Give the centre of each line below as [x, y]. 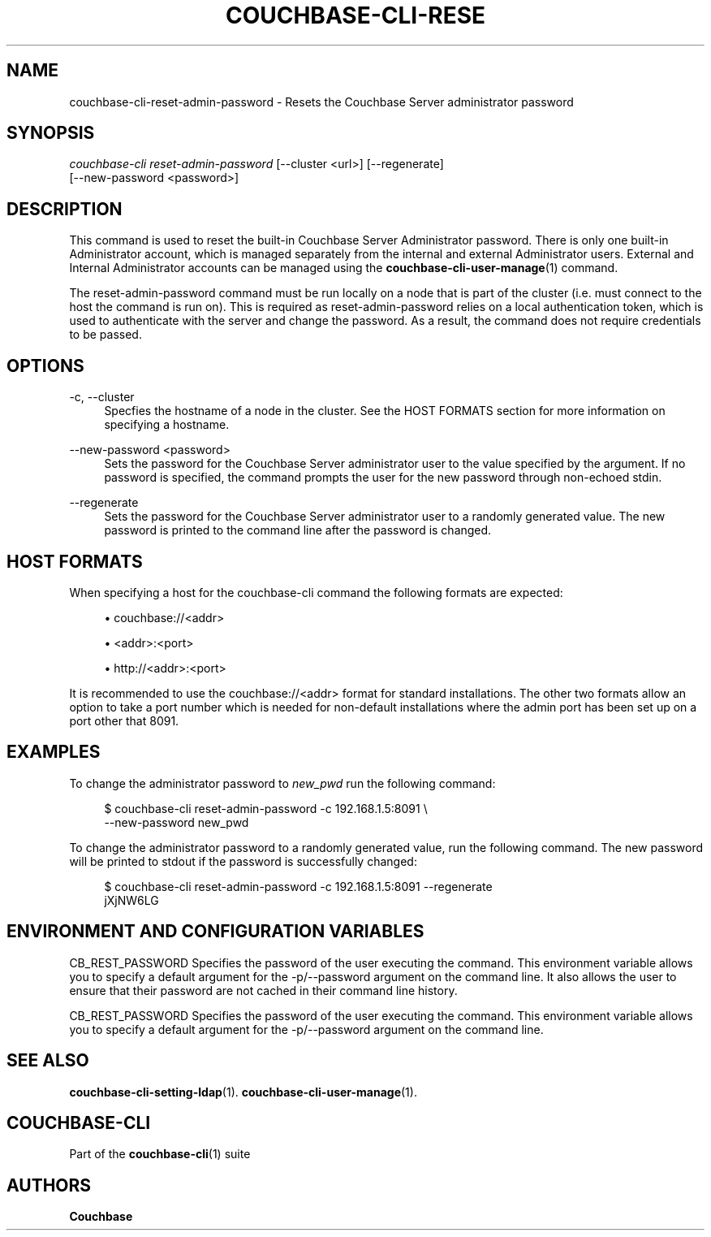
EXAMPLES [54, 752]
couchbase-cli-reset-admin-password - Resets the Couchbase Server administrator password [321, 102]
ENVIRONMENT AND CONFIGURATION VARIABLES [215, 932]
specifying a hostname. [167, 425]
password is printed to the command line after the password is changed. [298, 530]
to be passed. [106, 335]
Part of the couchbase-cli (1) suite [160, 1154]
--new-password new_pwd [177, 822]
